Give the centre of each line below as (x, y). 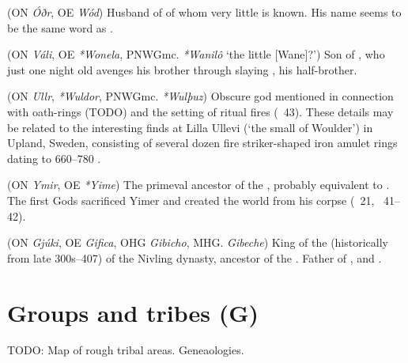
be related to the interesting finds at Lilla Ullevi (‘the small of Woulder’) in (190, 127)
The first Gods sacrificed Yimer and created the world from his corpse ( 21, (191, 200)
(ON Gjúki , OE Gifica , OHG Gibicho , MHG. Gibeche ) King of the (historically (198, 242)
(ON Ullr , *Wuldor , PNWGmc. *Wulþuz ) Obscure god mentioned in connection (200, 96)
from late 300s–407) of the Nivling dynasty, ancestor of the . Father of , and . (195, 257)
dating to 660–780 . (54, 158)
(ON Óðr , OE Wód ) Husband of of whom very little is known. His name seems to (204, 12)
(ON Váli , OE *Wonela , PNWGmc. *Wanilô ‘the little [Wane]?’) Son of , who (196, 54)
